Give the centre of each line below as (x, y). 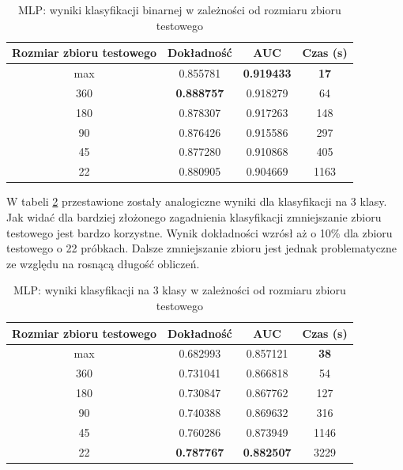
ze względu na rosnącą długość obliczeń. (103, 263)
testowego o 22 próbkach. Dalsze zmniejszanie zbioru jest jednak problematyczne (202, 248)
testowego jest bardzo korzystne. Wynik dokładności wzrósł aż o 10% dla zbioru (200, 232)
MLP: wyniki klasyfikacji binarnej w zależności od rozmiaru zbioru (180, 9)
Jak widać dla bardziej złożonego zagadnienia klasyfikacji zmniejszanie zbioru (194, 216)
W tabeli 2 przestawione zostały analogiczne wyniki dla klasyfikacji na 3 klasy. (197, 201)
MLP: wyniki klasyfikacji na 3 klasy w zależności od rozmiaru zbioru (179, 290)
